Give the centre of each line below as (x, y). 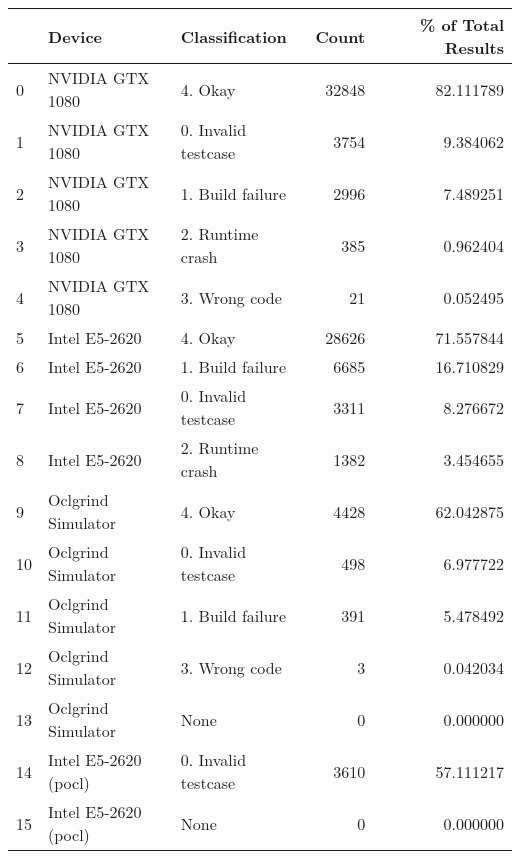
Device (75, 36)
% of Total (461, 24)
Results (474, 47)
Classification (233, 36)
